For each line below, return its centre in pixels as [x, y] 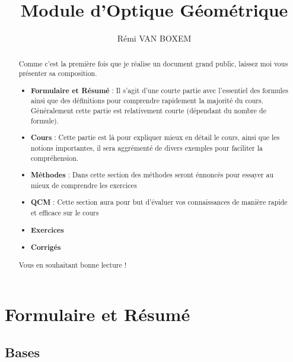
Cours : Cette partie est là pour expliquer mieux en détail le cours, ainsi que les [155, 138]
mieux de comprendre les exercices [84, 185]
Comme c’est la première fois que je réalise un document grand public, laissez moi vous [153, 63]
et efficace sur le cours [65, 212]
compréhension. [55, 158]
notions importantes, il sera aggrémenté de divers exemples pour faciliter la [147, 147]
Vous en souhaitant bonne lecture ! [72, 264]
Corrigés [46, 247]
